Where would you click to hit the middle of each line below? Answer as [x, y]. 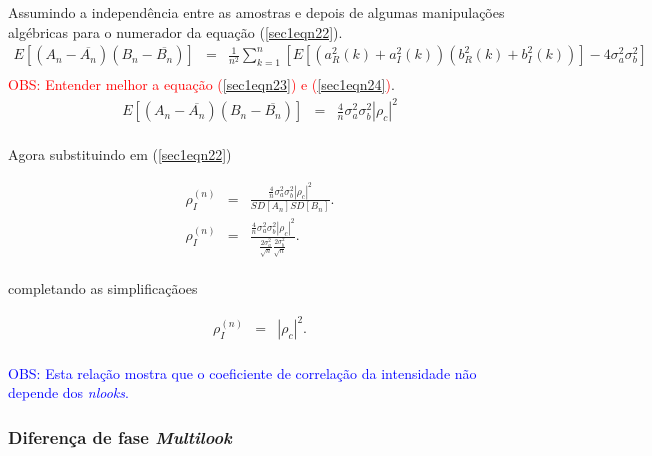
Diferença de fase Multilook [120, 436]
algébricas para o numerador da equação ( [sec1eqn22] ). [175, 31]
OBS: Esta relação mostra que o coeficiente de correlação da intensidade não [242, 372]
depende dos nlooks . [68, 392]
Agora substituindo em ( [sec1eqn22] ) [120, 154]
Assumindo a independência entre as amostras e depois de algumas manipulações [256, 12]
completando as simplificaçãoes [103, 288]
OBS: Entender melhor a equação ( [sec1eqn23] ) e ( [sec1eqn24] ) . [201, 84]
